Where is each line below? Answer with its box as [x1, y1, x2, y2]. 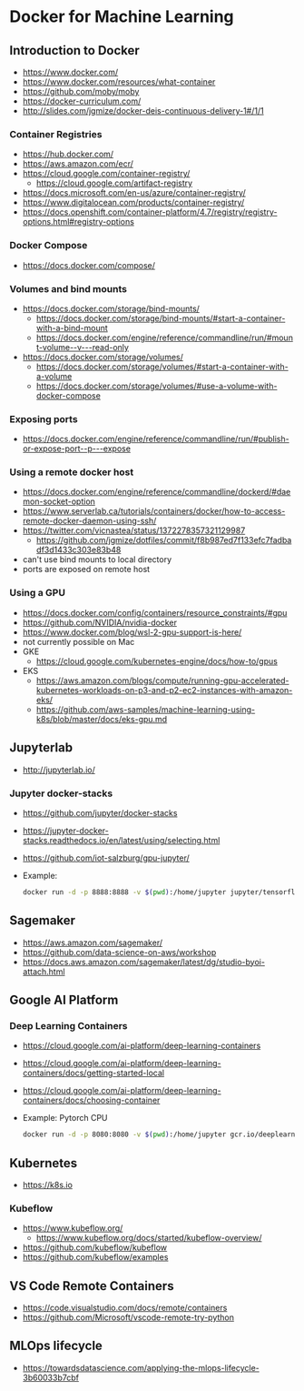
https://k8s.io [22, 1179, 73, 1190]
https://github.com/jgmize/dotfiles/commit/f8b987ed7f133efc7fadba [35, 535, 292, 546]
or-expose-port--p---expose [22, 443, 132, 454]
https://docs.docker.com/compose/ [22, 259, 156, 270]
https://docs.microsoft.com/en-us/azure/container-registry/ [22, 187, 247, 198]
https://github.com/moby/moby [22, 86, 140, 96]
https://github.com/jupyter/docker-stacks [22, 807, 178, 818]
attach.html [22, 966, 65, 977]
